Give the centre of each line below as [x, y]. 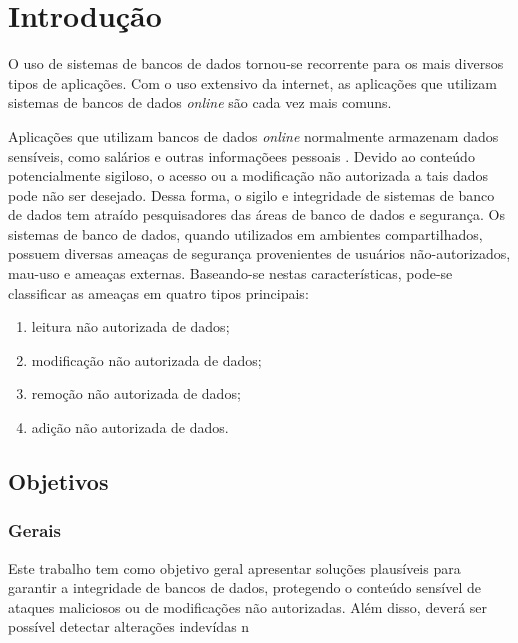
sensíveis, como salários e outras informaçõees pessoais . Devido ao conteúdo [241, 155]
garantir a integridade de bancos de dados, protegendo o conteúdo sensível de [244, 587]
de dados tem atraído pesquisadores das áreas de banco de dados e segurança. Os [257, 214]
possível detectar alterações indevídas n [129, 626]
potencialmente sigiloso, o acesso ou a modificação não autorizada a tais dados [248, 175]
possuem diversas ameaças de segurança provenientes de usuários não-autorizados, [259, 253]
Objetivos [58, 481]
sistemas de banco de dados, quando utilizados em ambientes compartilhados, [245, 233]
